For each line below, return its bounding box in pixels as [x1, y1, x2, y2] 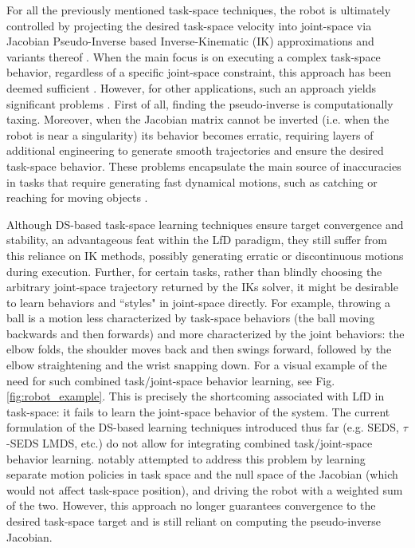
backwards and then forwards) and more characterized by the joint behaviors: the [6, 325, 405, 341]
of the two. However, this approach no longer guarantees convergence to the [6, 497, 376, 514]
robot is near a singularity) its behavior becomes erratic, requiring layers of [6, 126, 374, 143]
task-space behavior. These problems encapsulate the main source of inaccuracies [6, 157, 401, 174]
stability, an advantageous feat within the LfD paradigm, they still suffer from [6, 231, 388, 248]
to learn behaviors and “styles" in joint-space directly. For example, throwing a [6, 294, 390, 310]
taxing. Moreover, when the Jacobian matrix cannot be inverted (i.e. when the [6, 111, 390, 128]
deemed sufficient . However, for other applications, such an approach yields [6, 79, 377, 96]
